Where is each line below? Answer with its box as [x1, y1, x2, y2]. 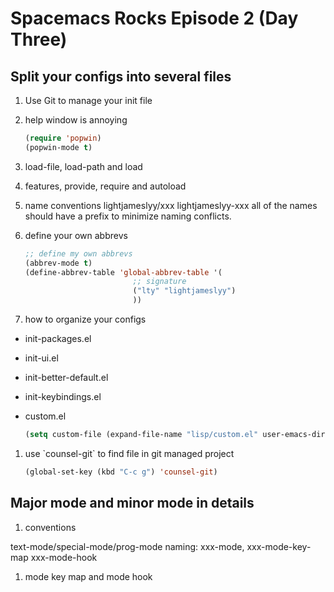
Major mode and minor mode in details [10, 495, 255, 512]
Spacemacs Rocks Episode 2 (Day [10, 7, 299, 30]
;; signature [132, 277, 187, 287]
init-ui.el [24, 352, 59, 364]
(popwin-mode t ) [24, 142, 93, 152]
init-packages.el [24, 333, 92, 344]
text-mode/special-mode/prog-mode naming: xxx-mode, [10, 540, 245, 552]
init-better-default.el [24, 372, 109, 383]
